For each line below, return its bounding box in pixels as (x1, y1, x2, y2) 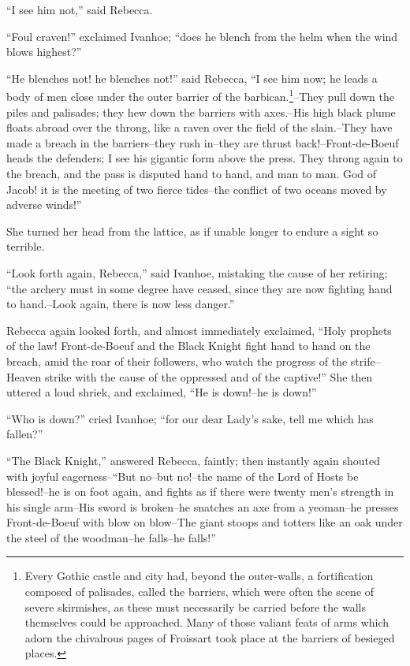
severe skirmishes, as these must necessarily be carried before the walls (24, 598, 366, 615)
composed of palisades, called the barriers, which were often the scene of (24, 583, 375, 600)
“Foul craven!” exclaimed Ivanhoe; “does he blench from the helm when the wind (6, 28, 398, 44)
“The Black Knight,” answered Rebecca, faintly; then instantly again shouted (6, 452, 380, 468)
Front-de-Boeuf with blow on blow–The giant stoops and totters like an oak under (6, 514, 403, 530)
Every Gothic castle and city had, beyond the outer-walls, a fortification (24, 567, 374, 584)
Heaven (6, 368, 42, 385)
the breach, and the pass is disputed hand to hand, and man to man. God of (6, 166, 377, 181)
